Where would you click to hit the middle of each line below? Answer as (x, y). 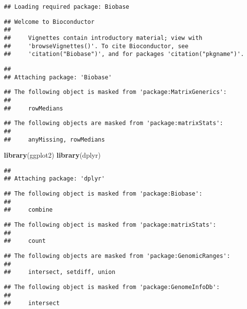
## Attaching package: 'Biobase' (58, 77)
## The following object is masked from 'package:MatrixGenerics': (115, 92)
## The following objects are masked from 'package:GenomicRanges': (117, 256)
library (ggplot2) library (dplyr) (52, 155)
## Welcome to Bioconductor (49, 22)
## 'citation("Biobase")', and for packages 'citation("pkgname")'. (124, 54)
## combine (28, 210)
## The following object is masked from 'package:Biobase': (103, 194)
